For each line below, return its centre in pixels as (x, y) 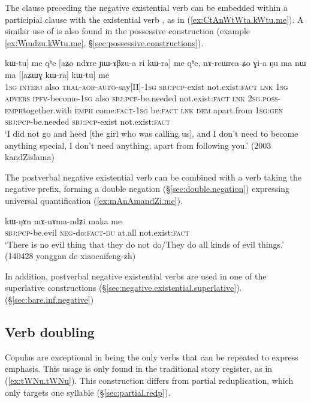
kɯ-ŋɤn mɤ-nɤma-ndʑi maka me (64, 220)
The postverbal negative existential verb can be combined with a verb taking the (153, 177)
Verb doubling (50, 332)
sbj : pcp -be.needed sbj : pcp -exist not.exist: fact (88, 121)
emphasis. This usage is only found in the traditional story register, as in (139, 369)
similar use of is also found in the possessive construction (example (128, 31)
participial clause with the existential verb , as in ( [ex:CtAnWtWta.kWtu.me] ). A (154, 19)
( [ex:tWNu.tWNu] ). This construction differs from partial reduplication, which (149, 381)
